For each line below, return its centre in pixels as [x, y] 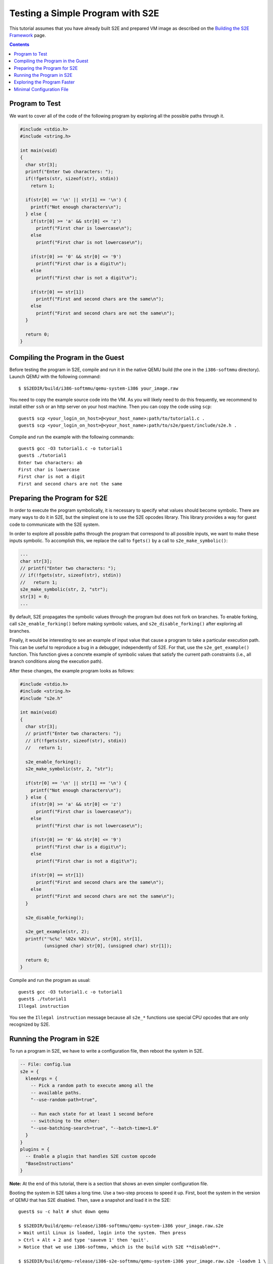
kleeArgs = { [41, 1078]
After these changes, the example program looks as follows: [72, 670]
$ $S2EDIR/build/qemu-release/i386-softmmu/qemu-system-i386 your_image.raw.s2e [121, 1226]
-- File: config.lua [45, 1065]
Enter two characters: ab [51, 462]
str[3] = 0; [35, 596]
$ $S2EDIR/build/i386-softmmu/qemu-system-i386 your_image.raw [98, 388]
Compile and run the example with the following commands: [72, 437]
